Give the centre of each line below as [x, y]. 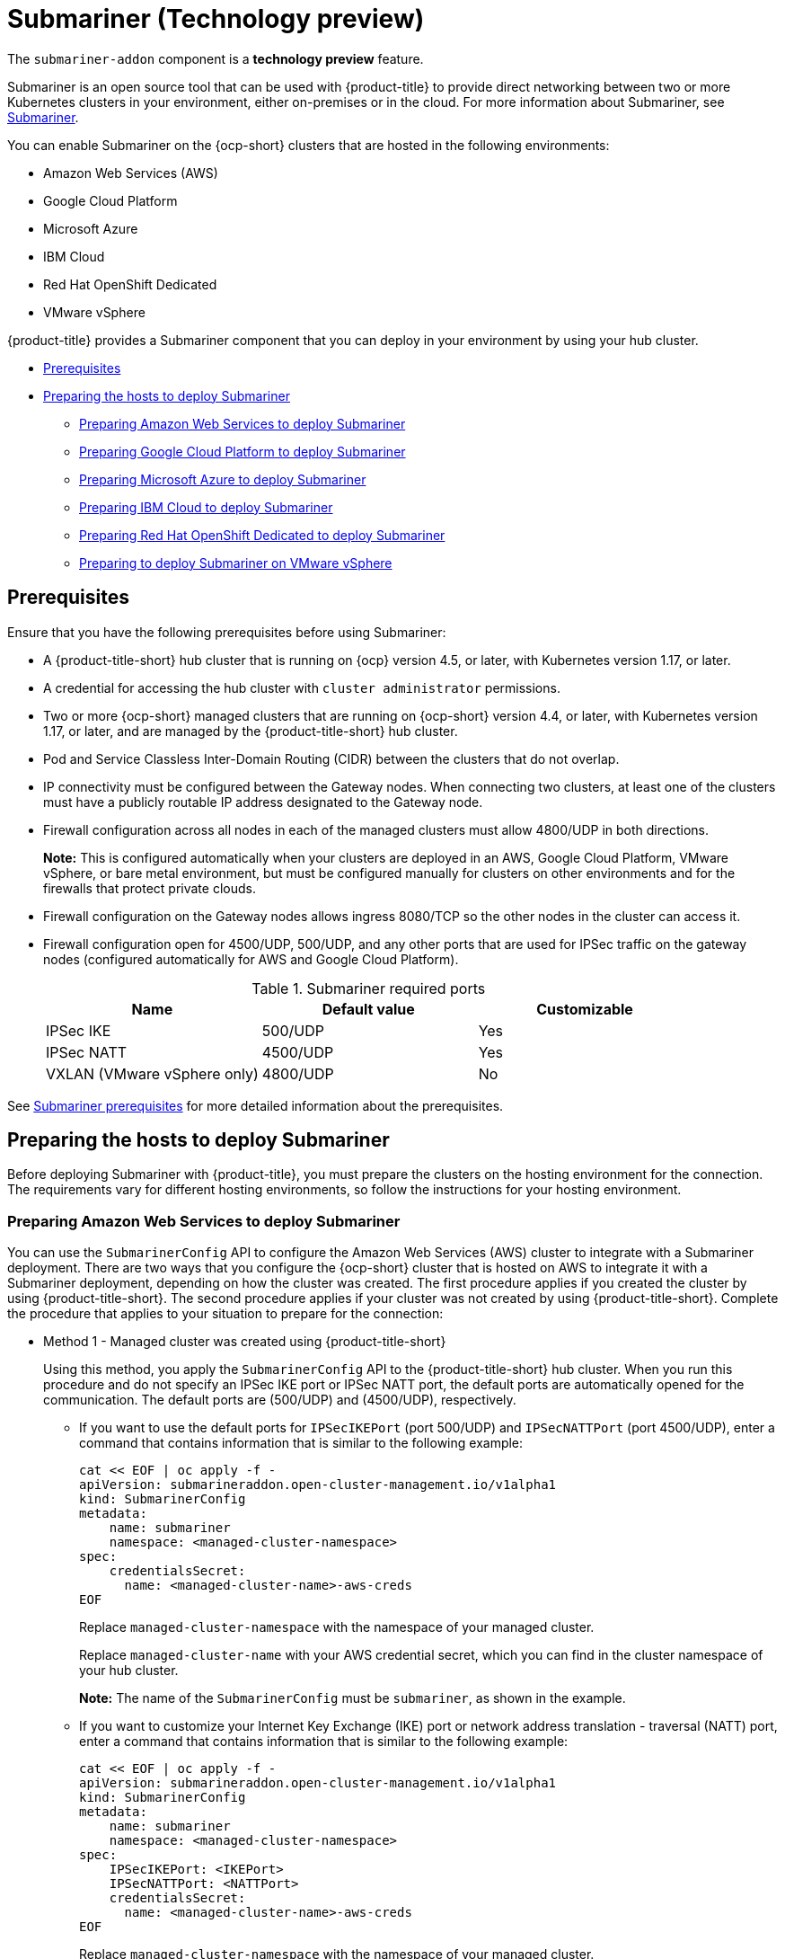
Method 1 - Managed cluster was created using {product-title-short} [245, 1342]
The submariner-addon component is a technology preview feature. [216, 58]
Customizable [585, 1009]
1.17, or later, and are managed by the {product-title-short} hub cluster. [251, 731]
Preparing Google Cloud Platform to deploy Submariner [243, 451]
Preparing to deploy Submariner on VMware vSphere [236, 563]
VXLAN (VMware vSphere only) [152, 1073]
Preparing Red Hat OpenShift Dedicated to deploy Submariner [262, 535]
